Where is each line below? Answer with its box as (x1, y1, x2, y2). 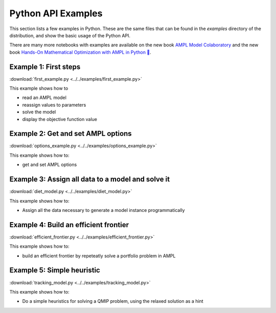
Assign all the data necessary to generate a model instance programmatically (22, 207, 185, 213)
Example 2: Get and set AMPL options (9, 129, 132, 138)
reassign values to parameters (22, 102, 86, 108)
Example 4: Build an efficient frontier (9, 220, 129, 229)
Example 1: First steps (9, 62, 81, 71)
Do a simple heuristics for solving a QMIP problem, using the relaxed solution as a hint (22, 298, 204, 304)
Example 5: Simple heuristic (9, 266, 101, 275)
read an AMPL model (22, 94, 66, 101)
